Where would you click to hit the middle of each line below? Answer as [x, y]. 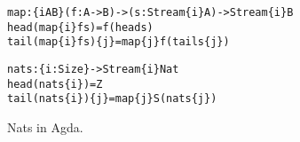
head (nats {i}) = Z [55, 84]
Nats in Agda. [45, 126]
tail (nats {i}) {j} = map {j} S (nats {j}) [112, 99]
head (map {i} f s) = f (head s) [80, 27]
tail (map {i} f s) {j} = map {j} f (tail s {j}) [118, 42]
